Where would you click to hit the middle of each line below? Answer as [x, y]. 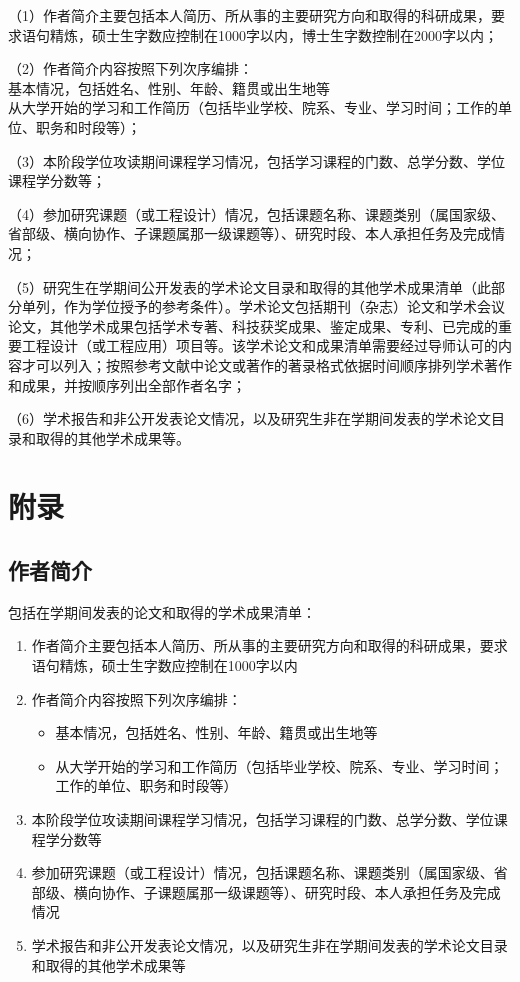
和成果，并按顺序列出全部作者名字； [127, 384]
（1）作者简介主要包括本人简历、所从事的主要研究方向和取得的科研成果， [249, 15]
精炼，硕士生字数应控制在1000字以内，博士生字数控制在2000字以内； [273, 34]
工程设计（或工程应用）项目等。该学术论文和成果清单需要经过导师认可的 [259, 345]
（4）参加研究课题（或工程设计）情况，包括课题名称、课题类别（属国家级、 [256, 213]
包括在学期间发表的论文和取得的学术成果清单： [162, 611]
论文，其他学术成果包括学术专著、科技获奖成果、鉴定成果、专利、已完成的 [253, 325]
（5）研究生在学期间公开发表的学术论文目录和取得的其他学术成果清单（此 [249, 286]
